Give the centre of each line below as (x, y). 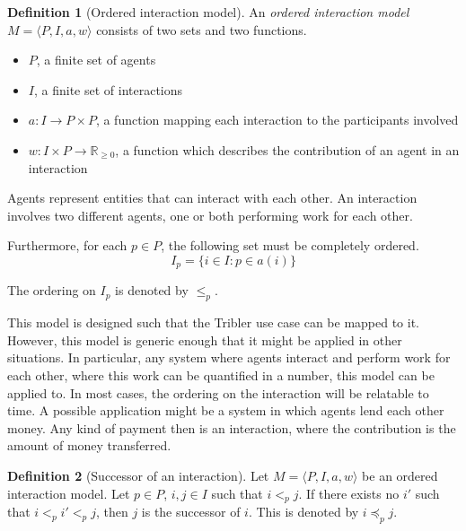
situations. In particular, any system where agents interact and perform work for (229, 357)
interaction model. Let (69, 493)
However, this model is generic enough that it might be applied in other (205, 339)
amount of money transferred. (89, 445)
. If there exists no (349, 493)
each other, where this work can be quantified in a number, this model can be (221, 374)
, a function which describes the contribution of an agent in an (287, 149)
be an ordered (400, 475)
